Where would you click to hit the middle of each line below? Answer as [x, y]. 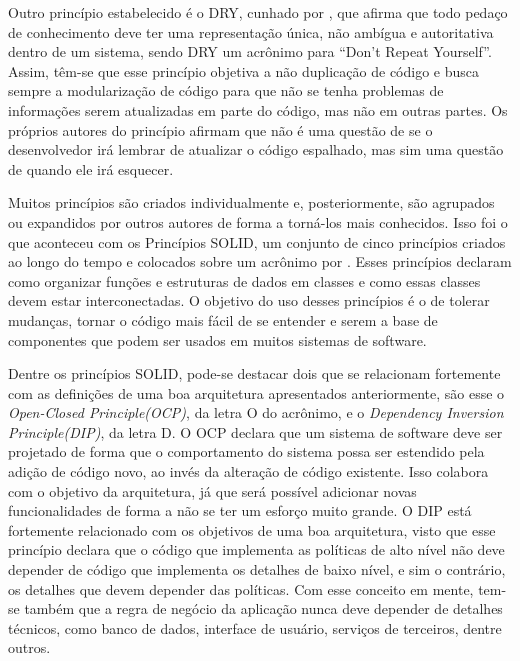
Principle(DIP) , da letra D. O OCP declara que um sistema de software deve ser [255, 431]
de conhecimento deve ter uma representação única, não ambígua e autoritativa [251, 31]
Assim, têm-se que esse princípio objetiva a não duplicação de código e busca [244, 70]
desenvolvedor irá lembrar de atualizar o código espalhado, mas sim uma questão [256, 149]
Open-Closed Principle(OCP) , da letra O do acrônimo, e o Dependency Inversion [256, 412]
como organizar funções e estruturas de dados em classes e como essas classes [244, 280]
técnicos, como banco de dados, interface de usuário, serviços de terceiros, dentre [255, 627]
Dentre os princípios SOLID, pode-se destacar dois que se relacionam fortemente [254, 373]
